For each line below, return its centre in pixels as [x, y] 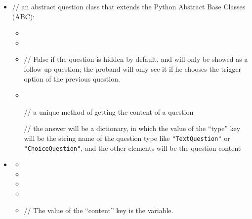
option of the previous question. [72, 78]
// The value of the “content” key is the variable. [99, 210]
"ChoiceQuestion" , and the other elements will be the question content [132, 148]
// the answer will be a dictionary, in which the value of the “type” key [132, 128]
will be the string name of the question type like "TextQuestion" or [127, 138]
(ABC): [23, 16]
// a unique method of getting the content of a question [109, 111]
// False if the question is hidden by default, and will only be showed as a [136, 59]
